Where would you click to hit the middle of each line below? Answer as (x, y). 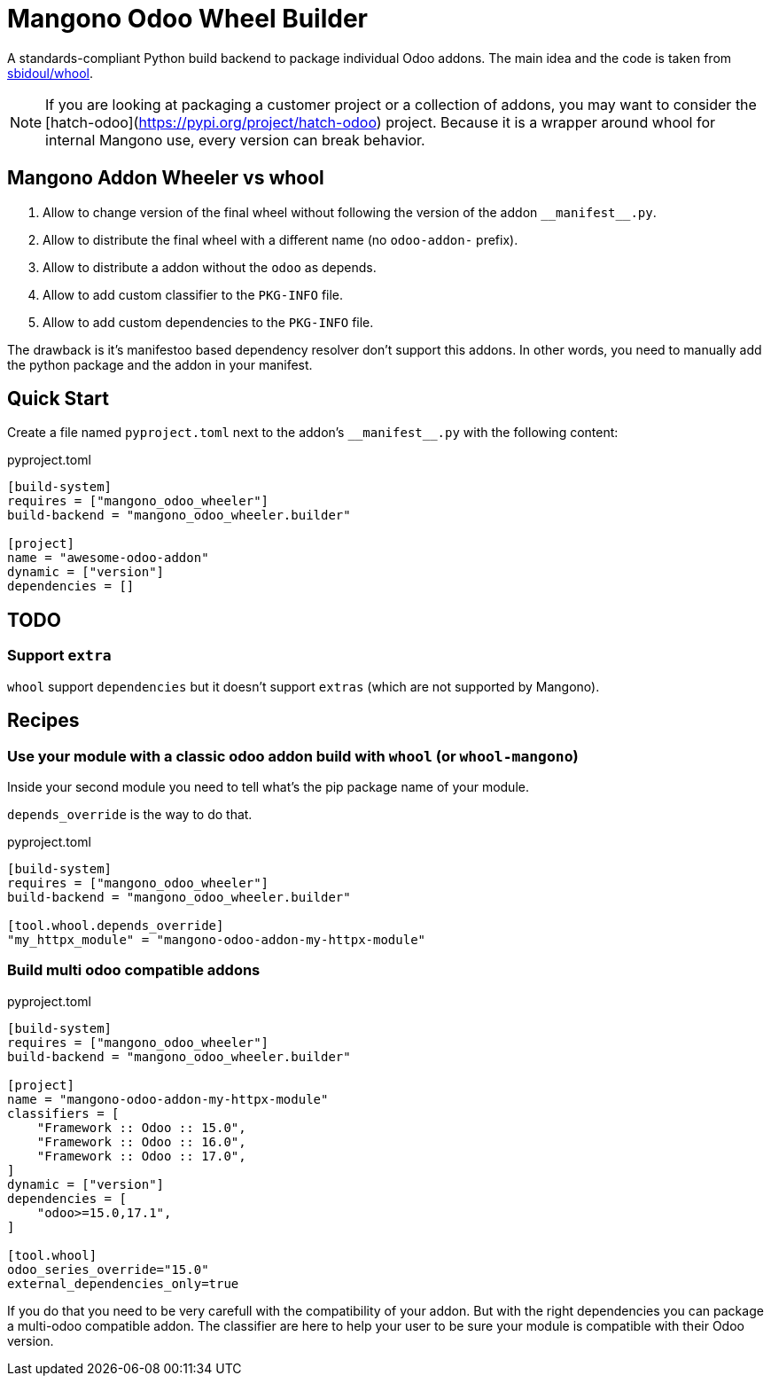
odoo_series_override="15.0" (108, 1269)
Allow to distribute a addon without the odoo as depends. (210, 267)
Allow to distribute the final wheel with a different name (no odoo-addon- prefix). (280, 239)
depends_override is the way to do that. (130, 814)
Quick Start (58, 399)
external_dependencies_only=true (123, 1283)
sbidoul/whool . (50, 73)
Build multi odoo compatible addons (134, 970)
